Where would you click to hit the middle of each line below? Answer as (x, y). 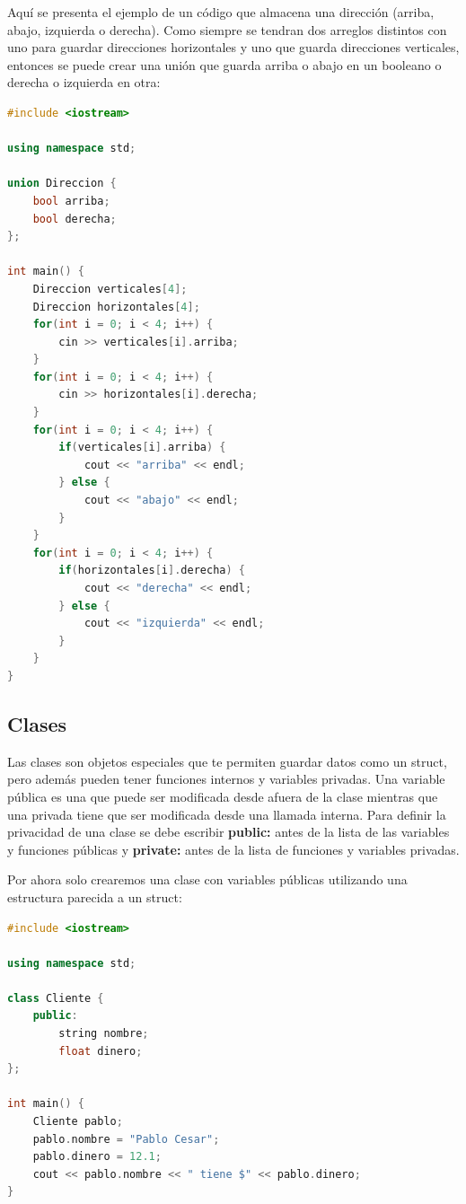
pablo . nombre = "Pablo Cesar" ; (126, 1139)
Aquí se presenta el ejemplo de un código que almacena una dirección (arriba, (221, 12)
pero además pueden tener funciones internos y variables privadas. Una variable (226, 779)
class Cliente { (56, 998)
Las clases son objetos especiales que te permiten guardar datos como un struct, (227, 761)
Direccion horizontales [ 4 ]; (116, 307)
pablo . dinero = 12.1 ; (97, 1157)
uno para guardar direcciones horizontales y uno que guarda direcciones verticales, (233, 47)
